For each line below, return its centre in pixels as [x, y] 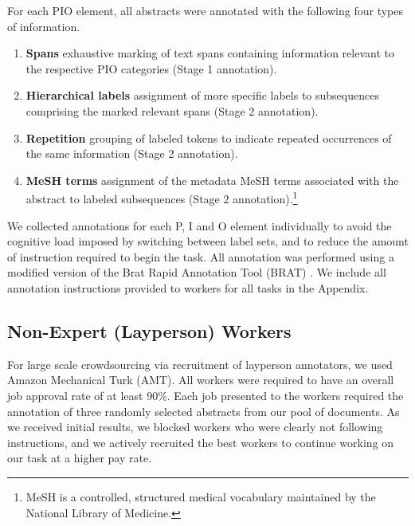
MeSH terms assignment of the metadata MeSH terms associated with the [212, 180]
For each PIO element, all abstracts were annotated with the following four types [205, 10]
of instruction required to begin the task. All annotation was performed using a [201, 256]
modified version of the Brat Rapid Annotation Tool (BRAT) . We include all [197, 272]
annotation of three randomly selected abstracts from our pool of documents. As [204, 411]
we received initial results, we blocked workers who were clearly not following [195, 427]
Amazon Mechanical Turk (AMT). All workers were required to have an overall [201, 380]
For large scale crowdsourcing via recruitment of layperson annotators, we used [200, 364]
